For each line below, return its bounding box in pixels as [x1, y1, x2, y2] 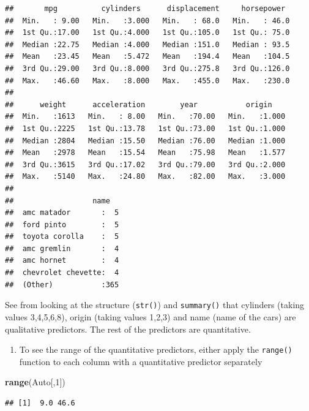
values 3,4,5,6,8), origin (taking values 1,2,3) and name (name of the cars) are [5, 310, 296, 323]
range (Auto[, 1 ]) [5, 375, 65, 388]
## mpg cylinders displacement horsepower [5, 4, 286, 13]
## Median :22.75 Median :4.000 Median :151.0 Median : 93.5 [5, 40, 290, 49]
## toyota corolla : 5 [5, 232, 119, 241]
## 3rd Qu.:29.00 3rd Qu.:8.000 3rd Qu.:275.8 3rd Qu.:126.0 [5, 64, 290, 73]
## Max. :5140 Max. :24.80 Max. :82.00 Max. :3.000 [5, 172, 286, 181]
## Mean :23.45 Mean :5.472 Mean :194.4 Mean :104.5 [5, 52, 290, 61]
